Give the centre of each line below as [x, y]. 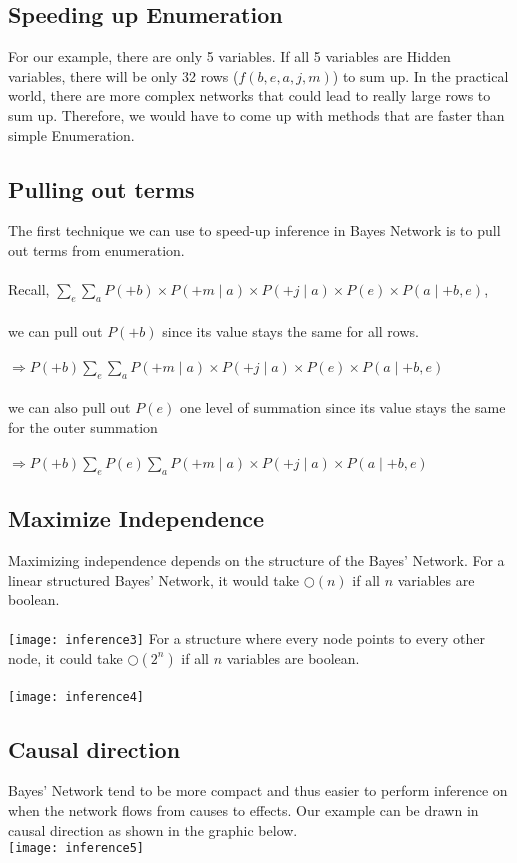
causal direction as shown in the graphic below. [153, 829]
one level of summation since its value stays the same [342, 407]
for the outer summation [83, 426]
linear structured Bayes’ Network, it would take [153, 579]
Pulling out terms [101, 188]
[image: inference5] [76, 848]
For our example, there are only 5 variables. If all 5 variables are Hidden [229, 56]
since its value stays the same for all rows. [290, 330]
